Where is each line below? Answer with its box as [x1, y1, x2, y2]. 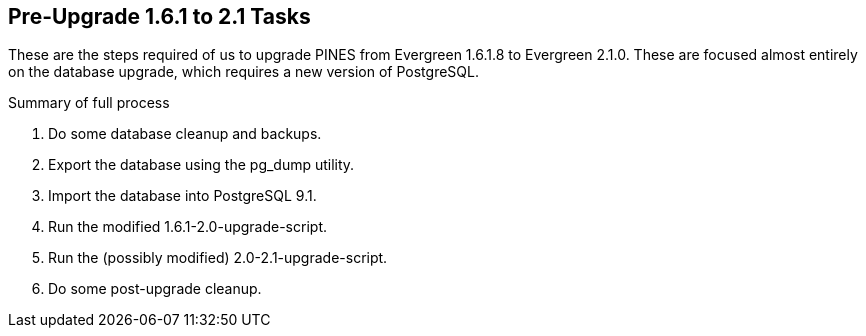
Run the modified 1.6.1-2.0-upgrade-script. [48, 218, 327, 236]
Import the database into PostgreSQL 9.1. [48, 187, 317, 205]
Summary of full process [8, 94, 170, 112]
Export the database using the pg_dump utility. [48, 156, 355, 174]
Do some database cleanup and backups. [48, 125, 322, 143]
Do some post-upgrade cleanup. [48, 280, 262, 298]
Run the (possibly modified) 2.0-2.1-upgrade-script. [48, 249, 388, 267]
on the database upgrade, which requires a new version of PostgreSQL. [8, 63, 479, 81]
